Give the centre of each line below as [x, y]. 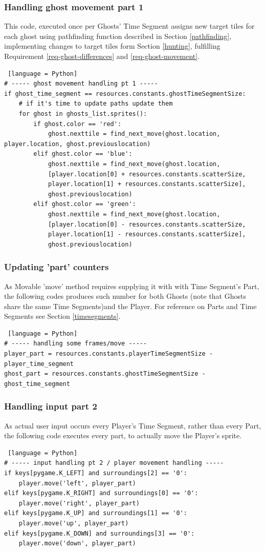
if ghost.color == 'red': [78, 124]
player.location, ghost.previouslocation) [78, 144]
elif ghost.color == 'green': [85, 204]
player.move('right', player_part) [79, 503]
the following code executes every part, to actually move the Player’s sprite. [123, 435]
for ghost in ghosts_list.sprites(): [83, 114]
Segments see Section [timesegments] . [62, 316]
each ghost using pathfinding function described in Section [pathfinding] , [118, 36]
